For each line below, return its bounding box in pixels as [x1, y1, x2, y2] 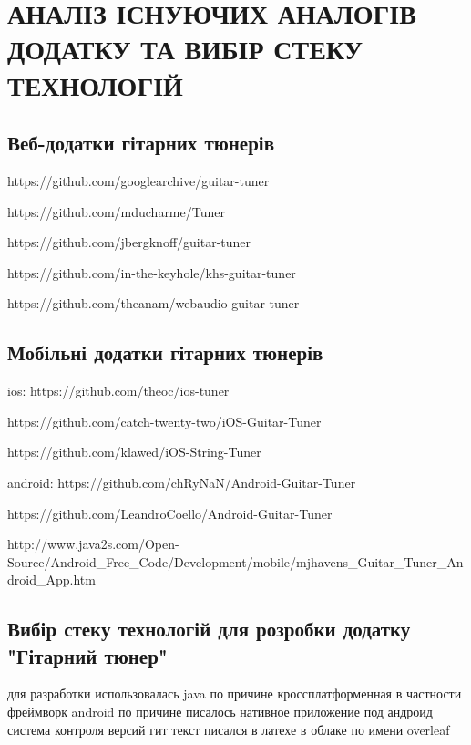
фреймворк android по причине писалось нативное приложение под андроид [7, 702, 433, 721]
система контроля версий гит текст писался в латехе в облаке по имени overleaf [7, 719, 450, 739]
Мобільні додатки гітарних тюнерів [7, 338, 323, 367]
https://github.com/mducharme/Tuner [7, 202, 225, 221]
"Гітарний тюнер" [7, 641, 168, 669]
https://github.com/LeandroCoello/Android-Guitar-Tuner [7, 503, 333, 523]
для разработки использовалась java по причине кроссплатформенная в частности [7, 684, 462, 703]
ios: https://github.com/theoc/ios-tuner [7, 381, 230, 400]
